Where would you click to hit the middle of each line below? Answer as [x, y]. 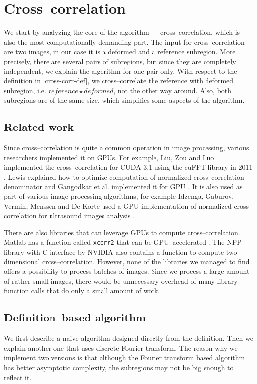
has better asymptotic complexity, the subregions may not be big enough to [119, 367]
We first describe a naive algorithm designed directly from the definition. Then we [128, 338]
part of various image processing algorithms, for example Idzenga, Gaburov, [119, 196]
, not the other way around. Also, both [173, 90]
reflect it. [18, 377]
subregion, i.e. [25, 90]
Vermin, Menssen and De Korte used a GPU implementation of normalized [118, 206]
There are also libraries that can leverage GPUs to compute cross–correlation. [122, 232]
